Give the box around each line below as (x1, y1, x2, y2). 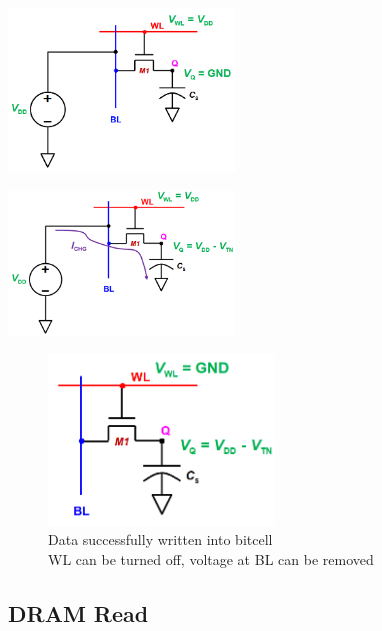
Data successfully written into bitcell (48, 529, 273, 550)
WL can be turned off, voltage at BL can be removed (48, 548, 374, 569)
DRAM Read (8, 597, 149, 628)
